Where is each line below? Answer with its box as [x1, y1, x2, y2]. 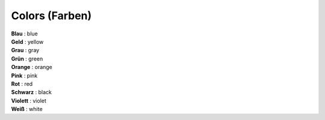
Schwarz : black [11, 89, 52, 96]
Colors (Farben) [11, 9, 92, 22]
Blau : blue [11, 30, 39, 37]
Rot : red [11, 80, 33, 87]
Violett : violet [11, 97, 46, 104]
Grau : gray [11, 47, 40, 54]
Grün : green [11, 55, 43, 62]
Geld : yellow [11, 38, 44, 45]
